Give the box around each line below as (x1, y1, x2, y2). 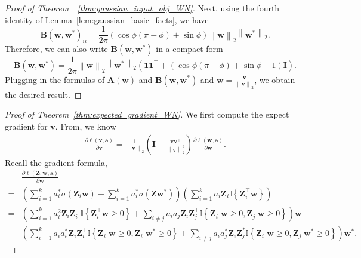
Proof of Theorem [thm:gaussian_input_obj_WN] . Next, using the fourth (5, 2, 280, 14)
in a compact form (156, 42, 223, 55)
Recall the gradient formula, (5, 156, 107, 168)
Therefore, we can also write (5, 42, 108, 55)
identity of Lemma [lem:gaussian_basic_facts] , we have (5, 13, 209, 26)
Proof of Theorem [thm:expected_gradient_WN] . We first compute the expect (5, 108, 289, 121)
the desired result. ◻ (5, 88, 82, 100)
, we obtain (254, 73, 295, 85)
